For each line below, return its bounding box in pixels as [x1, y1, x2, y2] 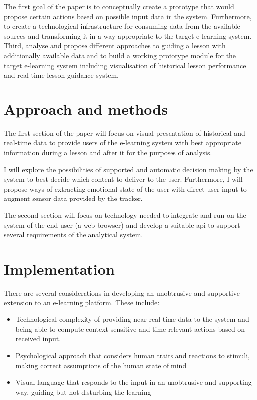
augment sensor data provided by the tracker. [4, 193, 143, 203]
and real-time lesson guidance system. [4, 70, 119, 80]
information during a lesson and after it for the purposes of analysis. [4, 147, 212, 158]
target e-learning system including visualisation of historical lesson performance [4, 60, 246, 70]
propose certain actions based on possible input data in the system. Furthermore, [4, 11, 252, 21]
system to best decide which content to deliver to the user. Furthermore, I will [4, 174, 243, 184]
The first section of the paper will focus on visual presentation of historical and [4, 127, 245, 138]
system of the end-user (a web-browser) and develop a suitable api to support [4, 219, 240, 230]
